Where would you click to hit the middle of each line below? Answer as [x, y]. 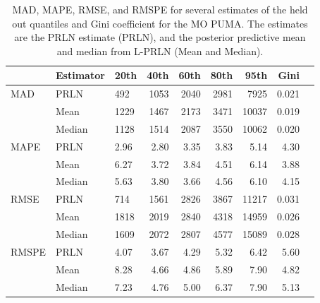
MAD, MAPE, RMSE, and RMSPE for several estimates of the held [160, 9]
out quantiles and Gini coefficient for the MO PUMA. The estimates [160, 23]
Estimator [80, 75]
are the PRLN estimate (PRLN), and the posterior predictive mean [160, 37]
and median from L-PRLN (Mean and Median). [160, 50]
